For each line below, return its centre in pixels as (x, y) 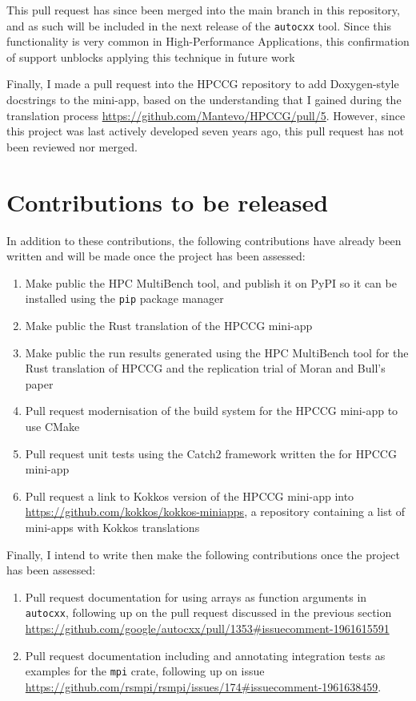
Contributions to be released (168, 201)
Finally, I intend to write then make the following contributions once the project (203, 554)
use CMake (52, 426)
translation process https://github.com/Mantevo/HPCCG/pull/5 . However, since (206, 115)
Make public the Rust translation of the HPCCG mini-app (169, 325)
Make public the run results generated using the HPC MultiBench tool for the (217, 352)
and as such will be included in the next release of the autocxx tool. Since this (199, 25)
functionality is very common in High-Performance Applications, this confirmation (208, 41)
